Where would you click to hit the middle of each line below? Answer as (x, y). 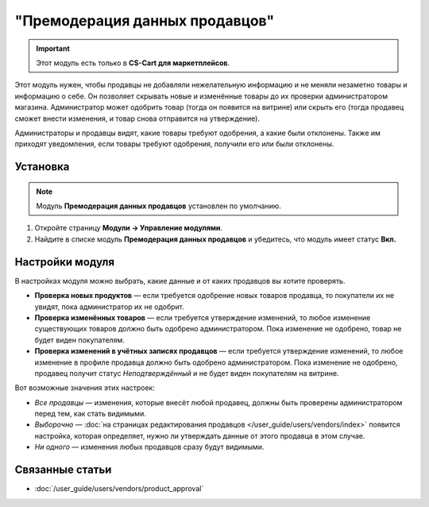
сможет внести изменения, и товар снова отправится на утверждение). (137, 118)
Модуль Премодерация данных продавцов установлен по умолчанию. (158, 206)
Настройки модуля (65, 262)
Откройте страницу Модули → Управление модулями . (128, 228)
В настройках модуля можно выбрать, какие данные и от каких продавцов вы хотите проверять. (180, 281)
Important (53, 48)
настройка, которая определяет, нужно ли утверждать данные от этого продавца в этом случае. (200, 435)
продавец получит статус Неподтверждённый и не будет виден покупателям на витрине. (187, 373)
